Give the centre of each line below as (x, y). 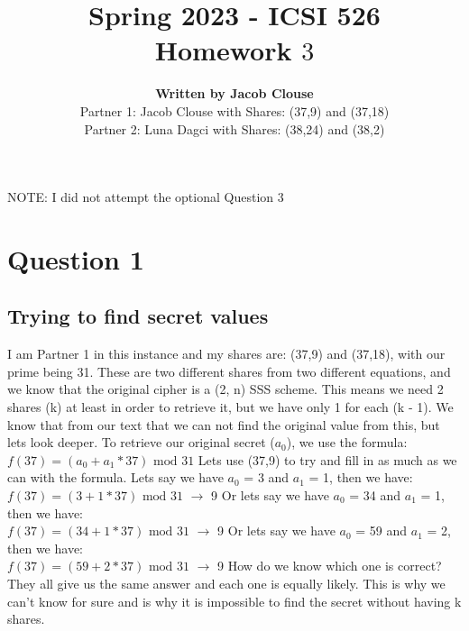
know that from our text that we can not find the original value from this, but (224, 424)
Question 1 (76, 258)
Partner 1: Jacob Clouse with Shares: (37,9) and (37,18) (234, 110)
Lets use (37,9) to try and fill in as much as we (327, 459)
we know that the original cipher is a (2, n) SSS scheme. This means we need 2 (225, 389)
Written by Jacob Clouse (234, 93)
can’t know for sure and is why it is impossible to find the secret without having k (234, 601)
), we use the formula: (347, 442)
